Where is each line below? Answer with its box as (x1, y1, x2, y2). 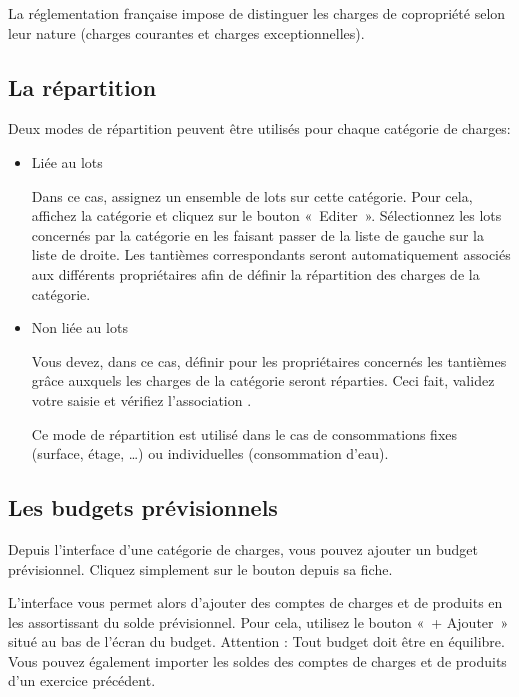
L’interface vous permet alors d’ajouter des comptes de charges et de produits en (8, 592, 503, 613)
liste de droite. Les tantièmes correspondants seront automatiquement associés (31, 244, 511, 265)
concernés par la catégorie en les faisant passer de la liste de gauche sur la (31, 224, 484, 245)
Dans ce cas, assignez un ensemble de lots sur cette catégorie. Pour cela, (31, 185, 473, 206)
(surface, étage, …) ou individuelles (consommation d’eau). (31, 443, 389, 464)
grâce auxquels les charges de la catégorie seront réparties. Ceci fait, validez (31, 370, 495, 391)
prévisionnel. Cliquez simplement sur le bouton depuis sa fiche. (8, 558, 393, 579)
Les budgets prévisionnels (8, 492, 278, 523)
